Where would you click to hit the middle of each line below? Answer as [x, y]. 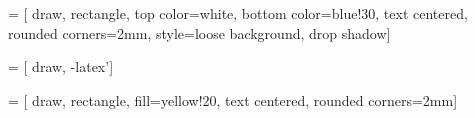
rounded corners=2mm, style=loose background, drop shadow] [199, 32]
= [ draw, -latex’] [61, 66]
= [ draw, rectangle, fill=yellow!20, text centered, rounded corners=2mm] [233, 99]
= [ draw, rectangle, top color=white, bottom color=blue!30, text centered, [238, 13]
